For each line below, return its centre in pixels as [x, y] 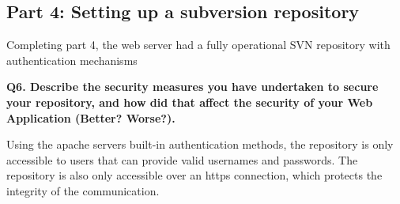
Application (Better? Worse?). [91, 117]
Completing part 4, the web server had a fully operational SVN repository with [198, 45]
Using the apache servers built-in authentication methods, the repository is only [200, 144]
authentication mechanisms [72, 60]
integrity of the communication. [83, 190]
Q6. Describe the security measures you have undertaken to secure [192, 87]
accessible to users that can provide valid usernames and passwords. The [182, 159]
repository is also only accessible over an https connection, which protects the [194, 175]
